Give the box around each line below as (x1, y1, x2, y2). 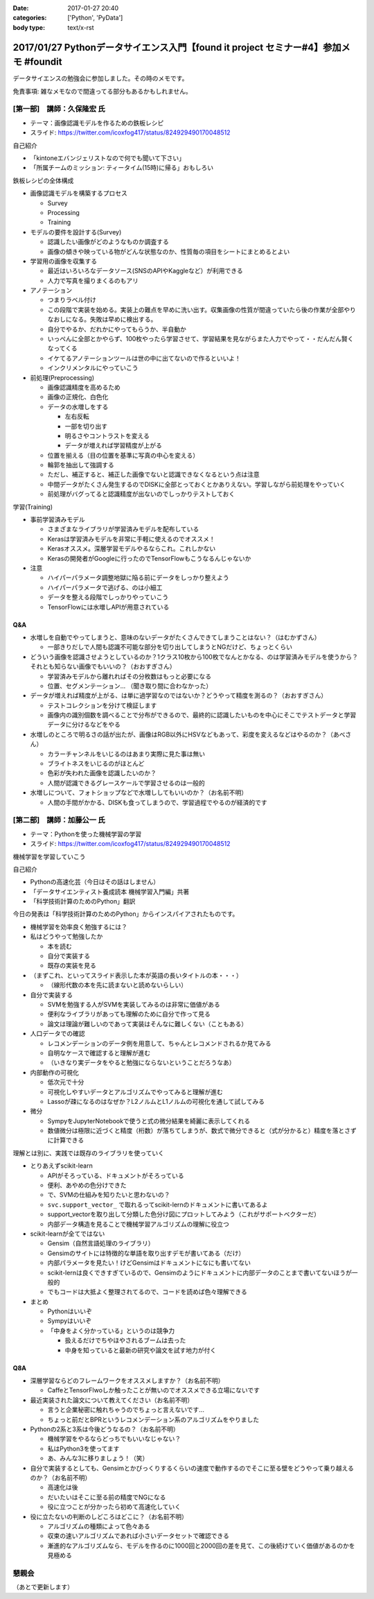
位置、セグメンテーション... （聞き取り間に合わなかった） (47, 682, 213, 690)
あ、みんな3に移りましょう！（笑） (47, 1454, 149, 1462)
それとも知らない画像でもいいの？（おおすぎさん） (30, 662, 176, 671)
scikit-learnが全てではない (30, 1229, 105, 1238)
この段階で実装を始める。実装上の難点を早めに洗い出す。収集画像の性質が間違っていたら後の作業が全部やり (47, 305, 356, 313)
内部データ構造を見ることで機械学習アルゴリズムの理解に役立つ (47, 1220, 230, 1228)
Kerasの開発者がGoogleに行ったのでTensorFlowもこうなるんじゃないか (47, 554, 251, 562)
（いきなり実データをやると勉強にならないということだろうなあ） (47, 1058, 235, 1067)
